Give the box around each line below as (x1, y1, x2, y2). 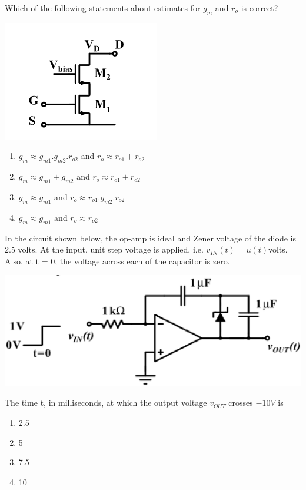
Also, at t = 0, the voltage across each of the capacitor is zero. (5, 254, 230, 267)
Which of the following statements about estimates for (5, 2, 201, 14)
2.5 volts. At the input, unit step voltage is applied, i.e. (5, 243, 204, 256)
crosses (228, 396, 253, 409)
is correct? (241, 2, 278, 14)
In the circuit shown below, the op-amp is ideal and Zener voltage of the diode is (5, 231, 296, 244)
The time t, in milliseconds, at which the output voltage (5, 396, 207, 409)
